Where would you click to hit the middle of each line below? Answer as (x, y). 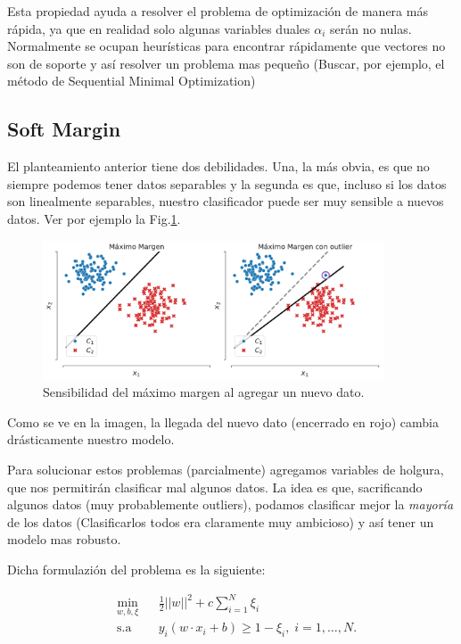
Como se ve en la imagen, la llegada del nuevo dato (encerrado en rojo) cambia (223, 421)
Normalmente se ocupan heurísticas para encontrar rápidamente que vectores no (226, 46)
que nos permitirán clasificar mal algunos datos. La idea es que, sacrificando (215, 487)
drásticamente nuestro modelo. (91, 439)
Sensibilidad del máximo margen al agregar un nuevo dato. (204, 392)
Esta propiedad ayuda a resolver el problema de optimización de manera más (218, 11)
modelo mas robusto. (64, 539)
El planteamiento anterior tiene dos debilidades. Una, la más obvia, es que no (218, 166)
